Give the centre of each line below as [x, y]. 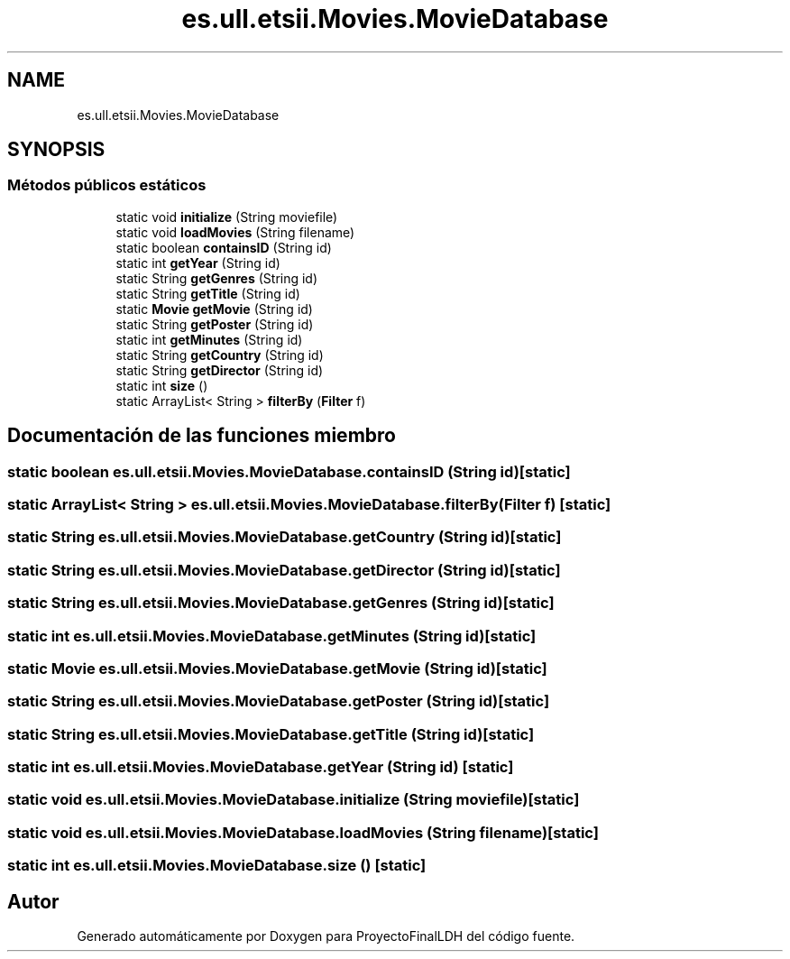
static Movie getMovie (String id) [214, 309]
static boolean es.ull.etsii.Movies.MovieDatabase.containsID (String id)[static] [289, 471]
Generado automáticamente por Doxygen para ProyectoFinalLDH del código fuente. [326, 936]
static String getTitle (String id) [208, 293]
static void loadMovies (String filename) [235, 232]
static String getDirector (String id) [220, 370]
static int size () [162, 385]
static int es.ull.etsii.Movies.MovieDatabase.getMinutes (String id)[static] [272, 636]
